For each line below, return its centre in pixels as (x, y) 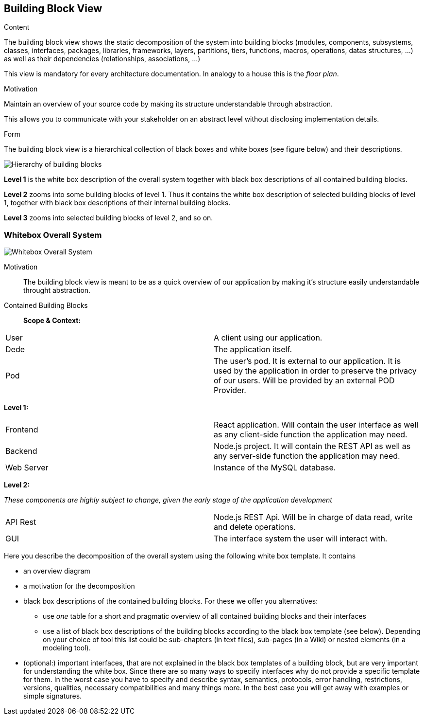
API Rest (21, 522)
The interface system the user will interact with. (301, 539)
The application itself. (253, 350)
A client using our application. (268, 338)
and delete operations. (255, 527)
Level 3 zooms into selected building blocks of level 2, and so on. (109, 218)
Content (17, 27)
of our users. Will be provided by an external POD (304, 381)
